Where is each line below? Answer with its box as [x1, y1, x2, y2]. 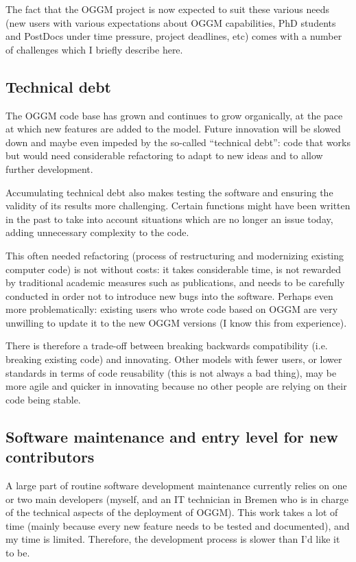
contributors [5, 446, 95, 467]
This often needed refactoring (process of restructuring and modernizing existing [5, 248, 344, 262]
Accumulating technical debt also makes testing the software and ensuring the [5, 185, 333, 199]
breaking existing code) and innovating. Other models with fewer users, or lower [5, 352, 342, 366]
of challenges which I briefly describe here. [5, 42, 183, 56]
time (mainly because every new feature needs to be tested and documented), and [5, 518, 350, 532]
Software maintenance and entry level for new [5, 425, 338, 447]
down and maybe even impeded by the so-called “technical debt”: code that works [5, 134, 351, 149]
